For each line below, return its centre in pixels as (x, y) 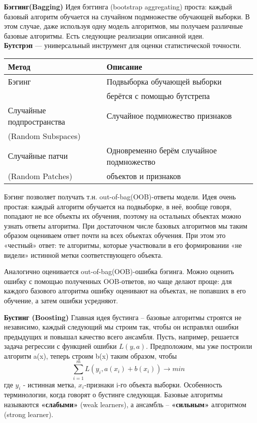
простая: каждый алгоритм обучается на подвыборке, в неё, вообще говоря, (118, 206)
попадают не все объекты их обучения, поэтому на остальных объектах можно (123, 216)
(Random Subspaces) (44, 136)
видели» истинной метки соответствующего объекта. (84, 255)
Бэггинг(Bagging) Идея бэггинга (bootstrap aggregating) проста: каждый (118, 6)
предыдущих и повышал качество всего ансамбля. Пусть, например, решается (121, 336)
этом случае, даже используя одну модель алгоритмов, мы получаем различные (124, 26)
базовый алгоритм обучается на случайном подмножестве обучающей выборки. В (127, 16)
